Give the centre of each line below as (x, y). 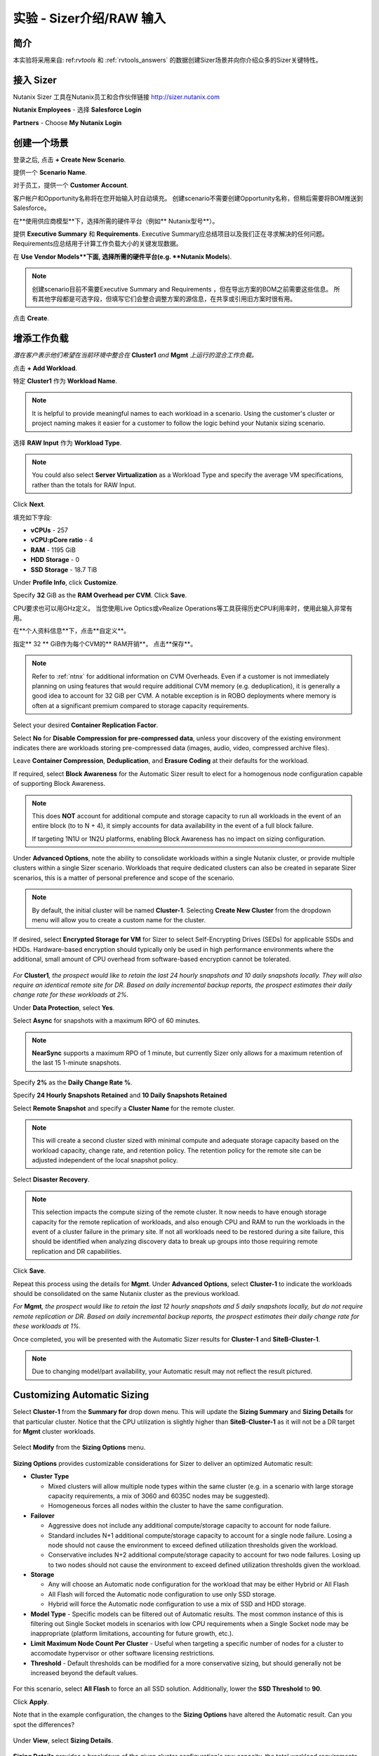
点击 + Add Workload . (45, 368)
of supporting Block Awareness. (59, 784)
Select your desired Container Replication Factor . (86, 725)
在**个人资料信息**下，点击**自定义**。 (72, 631)
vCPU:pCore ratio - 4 (62, 540)
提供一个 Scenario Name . (50, 173)
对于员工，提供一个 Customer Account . (71, 185)
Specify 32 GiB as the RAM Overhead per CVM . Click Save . (100, 595)
